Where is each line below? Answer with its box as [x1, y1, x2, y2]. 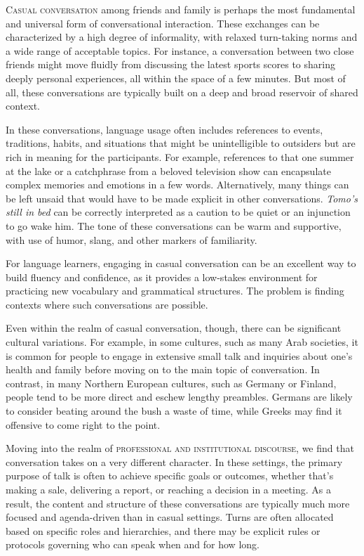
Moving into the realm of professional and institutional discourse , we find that [6, 441, 354, 455]
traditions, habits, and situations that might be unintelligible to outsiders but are [6, 136, 356, 150]
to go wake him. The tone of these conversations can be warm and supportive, [6, 218, 342, 233]
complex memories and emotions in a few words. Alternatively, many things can [6, 177, 349, 192]
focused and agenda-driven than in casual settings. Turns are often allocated [6, 510, 334, 524]
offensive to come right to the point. [6, 417, 161, 432]
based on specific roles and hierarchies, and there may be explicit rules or [6, 523, 321, 538]
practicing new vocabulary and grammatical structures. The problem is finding [6, 283, 344, 298]
